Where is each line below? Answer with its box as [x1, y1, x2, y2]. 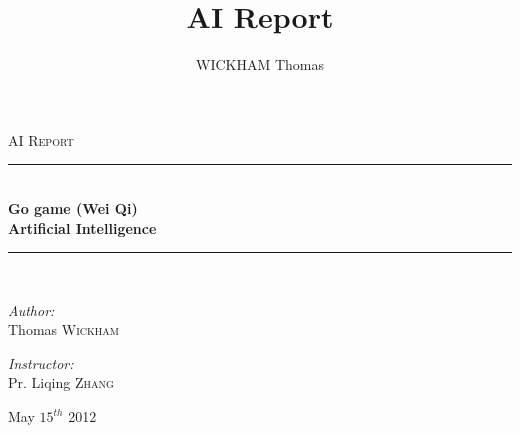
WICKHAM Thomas [195, 54, 324, 75]
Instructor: [8, 352, 74, 373]
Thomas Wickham [8, 319, 119, 340]
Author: [8, 299, 55, 320]
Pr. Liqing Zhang [8, 372, 114, 393]
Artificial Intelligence [8, 217, 157, 238]
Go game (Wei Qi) [8, 197, 138, 218]
